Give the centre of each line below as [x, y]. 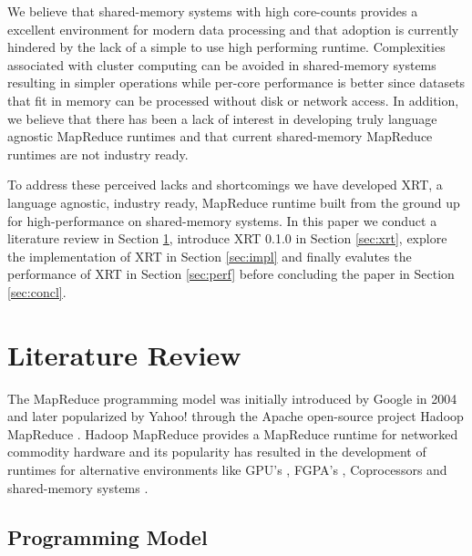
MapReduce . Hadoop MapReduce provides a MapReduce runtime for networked [233, 433]
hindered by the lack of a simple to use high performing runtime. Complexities [226, 47]
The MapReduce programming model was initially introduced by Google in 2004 [232, 398]
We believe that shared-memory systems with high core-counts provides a [213, 11]
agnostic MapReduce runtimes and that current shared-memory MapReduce [220, 136]
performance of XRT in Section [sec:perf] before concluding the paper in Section [231, 274]
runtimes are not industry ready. [98, 154]
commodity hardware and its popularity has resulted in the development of [217, 452]
